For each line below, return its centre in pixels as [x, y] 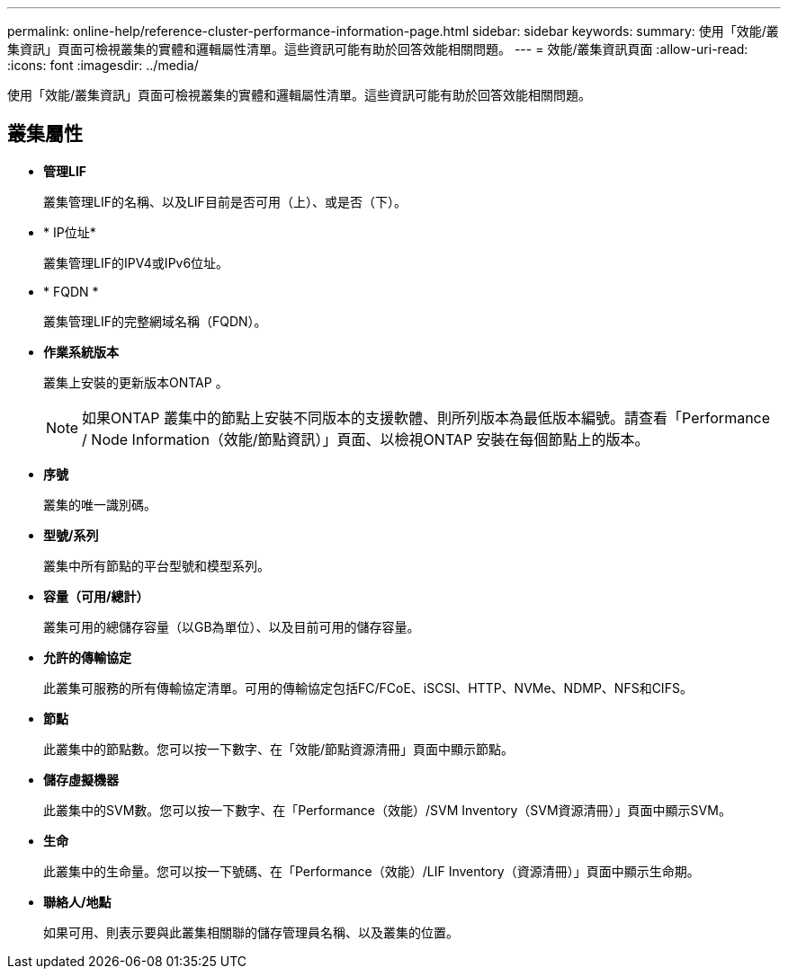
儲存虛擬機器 [81, 779]
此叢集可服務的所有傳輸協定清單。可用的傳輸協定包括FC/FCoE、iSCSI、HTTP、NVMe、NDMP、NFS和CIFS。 [368, 688]
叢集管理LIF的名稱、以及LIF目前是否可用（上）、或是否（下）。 [225, 201]
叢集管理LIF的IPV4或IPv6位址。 [136, 262]
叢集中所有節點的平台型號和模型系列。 [157, 565]
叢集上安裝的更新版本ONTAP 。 [136, 382]
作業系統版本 [81, 351]
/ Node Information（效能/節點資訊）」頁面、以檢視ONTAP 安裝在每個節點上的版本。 [366, 439]
